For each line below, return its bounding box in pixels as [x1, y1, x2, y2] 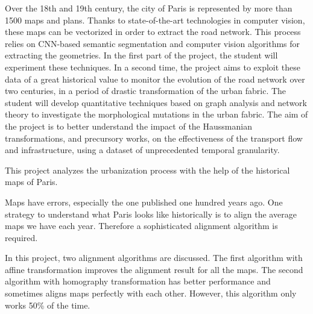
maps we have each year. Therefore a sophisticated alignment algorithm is [5, 219, 278, 232]
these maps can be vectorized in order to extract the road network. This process [5, 25, 301, 38]
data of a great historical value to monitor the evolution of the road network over [5, 72, 305, 85]
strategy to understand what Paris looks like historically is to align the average [5, 207, 297, 220]
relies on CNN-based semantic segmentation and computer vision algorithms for [5, 37, 300, 49]
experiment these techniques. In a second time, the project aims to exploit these [5, 60, 301, 73]
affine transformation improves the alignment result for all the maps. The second [5, 263, 303, 275]
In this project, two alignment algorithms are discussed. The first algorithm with [5, 251, 303, 264]
